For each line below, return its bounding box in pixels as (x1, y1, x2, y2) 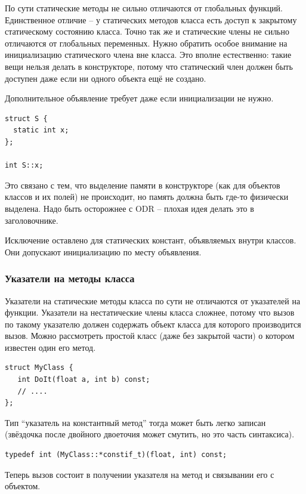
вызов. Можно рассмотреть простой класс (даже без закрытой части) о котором (5, 329, 295, 342)
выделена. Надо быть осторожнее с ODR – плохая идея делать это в (5, 202, 254, 214)
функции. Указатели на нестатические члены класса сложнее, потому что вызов (5, 306, 295, 319)
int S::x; (5, 161, 44, 170)
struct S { (5, 114, 48, 123)
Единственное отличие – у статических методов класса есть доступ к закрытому (5, 13, 297, 26)
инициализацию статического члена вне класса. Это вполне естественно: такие (5, 48, 292, 61)
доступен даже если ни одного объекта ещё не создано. (5, 72, 206, 84)
